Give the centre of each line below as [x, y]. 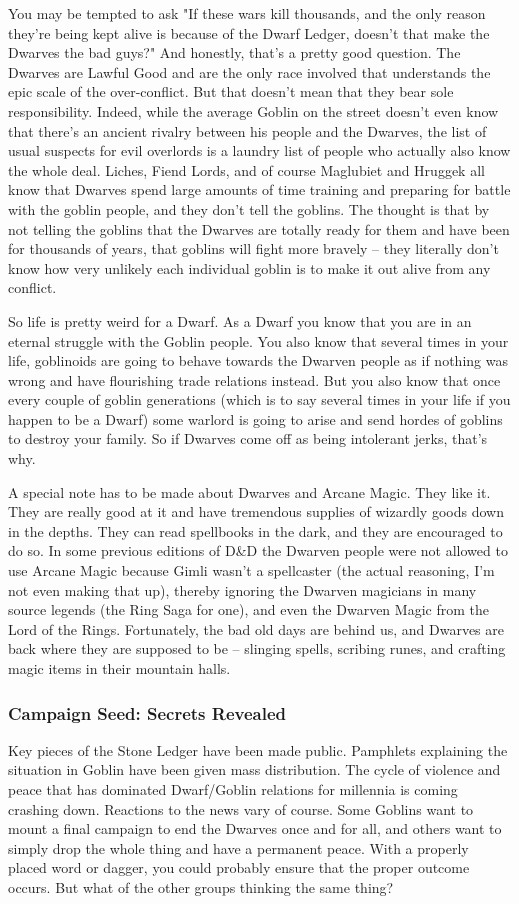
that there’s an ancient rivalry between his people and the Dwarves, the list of [247, 130]
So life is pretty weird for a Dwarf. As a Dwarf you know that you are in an [240, 320]
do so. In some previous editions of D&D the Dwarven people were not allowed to [258, 550]
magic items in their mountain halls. [119, 668]
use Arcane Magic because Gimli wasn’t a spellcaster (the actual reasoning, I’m [251, 570]
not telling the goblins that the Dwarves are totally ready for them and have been [259, 228]
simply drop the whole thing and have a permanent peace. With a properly [238, 847]
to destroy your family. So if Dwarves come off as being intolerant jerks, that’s [248, 438]
